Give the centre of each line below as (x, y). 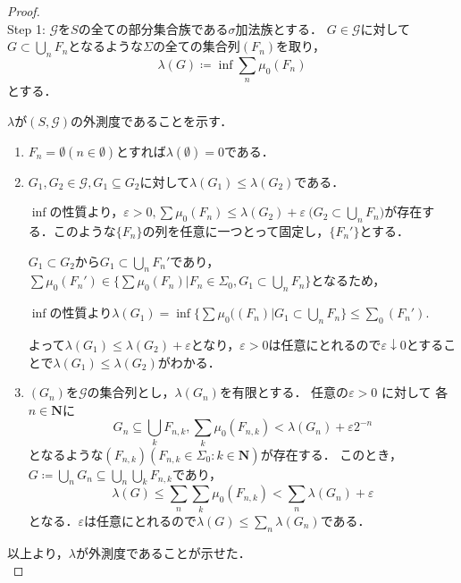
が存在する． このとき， (331, 454)
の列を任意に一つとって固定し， (236, 230)
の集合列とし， (131, 392)
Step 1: (26, 28)
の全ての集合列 (196, 46)
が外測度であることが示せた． (163, 552)
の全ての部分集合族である (153, 28)
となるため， (348, 280)
